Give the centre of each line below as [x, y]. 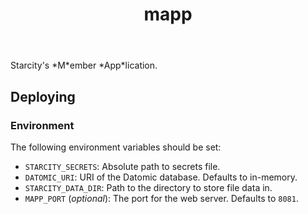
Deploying [43, 96]
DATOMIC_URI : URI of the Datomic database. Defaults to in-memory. [161, 177]
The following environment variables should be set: [116, 147]
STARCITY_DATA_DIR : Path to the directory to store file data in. [148, 187]
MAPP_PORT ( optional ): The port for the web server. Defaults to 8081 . [161, 198]
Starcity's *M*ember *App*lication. [84, 65]
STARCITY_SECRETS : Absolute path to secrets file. [122, 166]
